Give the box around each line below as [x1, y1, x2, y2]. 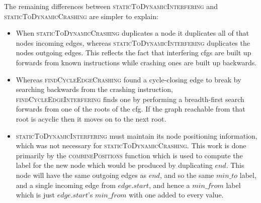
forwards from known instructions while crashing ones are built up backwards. [16, 57, 257, 67]
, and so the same [159, 169, 214, 180]
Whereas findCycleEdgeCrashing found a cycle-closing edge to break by [16, 74, 241, 84]
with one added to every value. [129, 189, 224, 200]
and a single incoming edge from [16, 179, 116, 190]
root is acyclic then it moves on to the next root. [16, 113, 166, 124]
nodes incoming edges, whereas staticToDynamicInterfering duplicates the [16, 37, 250, 48]
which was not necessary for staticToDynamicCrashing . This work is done [16, 140, 246, 151]
